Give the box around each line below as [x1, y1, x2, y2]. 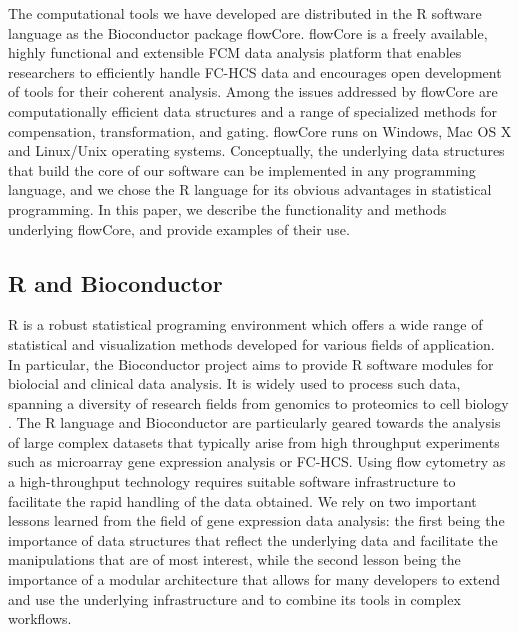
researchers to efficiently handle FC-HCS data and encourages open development [8, 61, 502, 82]
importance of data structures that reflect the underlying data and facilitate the [8, 529, 498, 550]
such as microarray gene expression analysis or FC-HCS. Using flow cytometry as [8, 451, 506, 472]
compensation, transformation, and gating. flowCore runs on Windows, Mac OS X [8, 120, 512, 141]
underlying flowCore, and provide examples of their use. [8, 218, 350, 239]
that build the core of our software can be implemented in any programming [8, 159, 476, 180]
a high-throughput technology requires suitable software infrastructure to [8, 471, 456, 492]
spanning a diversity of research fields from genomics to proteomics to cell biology [8, 392, 509, 413]
